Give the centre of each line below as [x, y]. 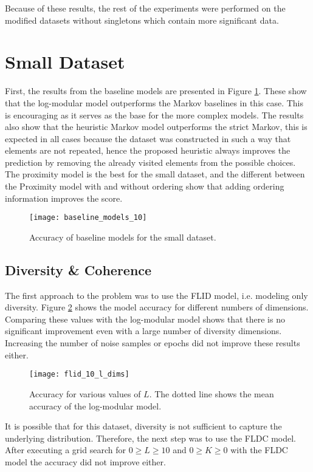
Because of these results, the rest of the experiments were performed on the [145, 8]
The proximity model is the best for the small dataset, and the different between [155, 174]
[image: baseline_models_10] [88, 218]
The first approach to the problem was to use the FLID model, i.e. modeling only [156, 295]
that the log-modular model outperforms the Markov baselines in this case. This [154, 102]
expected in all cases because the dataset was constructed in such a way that [148, 138]
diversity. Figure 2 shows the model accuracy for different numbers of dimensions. [157, 307]
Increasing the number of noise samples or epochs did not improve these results [153, 343]
